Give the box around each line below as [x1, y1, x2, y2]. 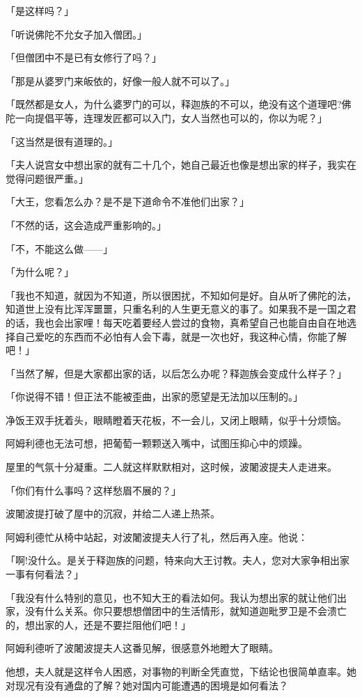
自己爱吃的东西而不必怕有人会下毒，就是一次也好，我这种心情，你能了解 [15, 329, 347, 343]
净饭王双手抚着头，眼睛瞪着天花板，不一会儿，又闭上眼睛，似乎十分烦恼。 [6, 412, 347, 427]
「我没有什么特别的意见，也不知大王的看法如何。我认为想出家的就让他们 [6, 590, 337, 604]
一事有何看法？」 [6, 567, 84, 581]
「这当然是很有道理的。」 [6, 134, 118, 148]
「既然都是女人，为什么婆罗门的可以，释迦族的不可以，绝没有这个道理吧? [6, 97, 342, 111]
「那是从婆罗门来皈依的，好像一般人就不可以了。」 [6, 73, 235, 88]
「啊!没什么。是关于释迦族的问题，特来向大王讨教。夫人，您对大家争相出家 [6, 553, 349, 567]
